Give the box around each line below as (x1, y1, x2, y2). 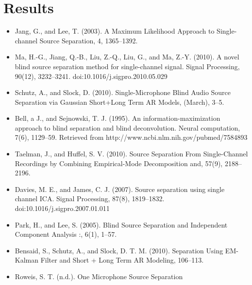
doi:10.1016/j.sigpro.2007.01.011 (15, 203, 110, 213)
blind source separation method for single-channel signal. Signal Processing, (15, 61, 240, 71)
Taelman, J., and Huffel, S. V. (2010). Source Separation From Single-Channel (15, 149, 248, 159)
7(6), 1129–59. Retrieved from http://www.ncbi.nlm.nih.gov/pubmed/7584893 (15, 132, 248, 142)
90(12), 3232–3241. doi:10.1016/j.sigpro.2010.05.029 (15, 71, 168, 81)
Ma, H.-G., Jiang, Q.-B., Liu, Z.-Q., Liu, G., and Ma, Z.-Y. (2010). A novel (15, 52, 239, 62)
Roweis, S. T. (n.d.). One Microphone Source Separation (15, 271, 183, 281)
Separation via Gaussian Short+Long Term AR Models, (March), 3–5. (15, 96, 224, 107)
